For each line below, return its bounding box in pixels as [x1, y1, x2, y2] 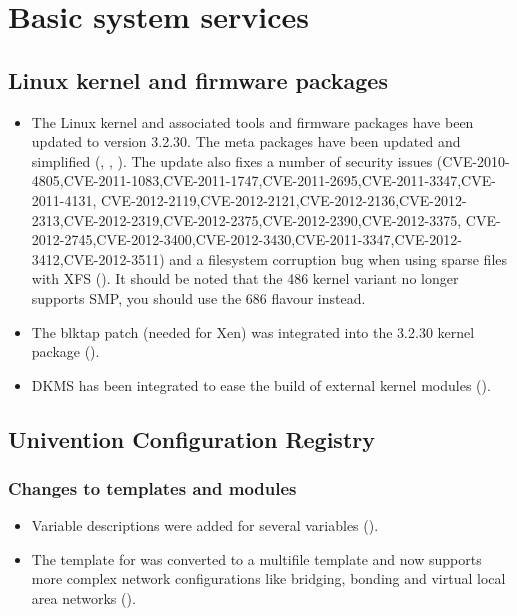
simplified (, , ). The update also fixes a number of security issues [31, 150, 433, 171]
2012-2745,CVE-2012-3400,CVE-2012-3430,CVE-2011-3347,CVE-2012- [31, 229, 462, 250]
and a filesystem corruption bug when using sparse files [169, 248, 508, 269]
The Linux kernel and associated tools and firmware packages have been [31, 111, 474, 132]
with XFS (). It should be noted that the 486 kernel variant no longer [31, 268, 459, 289]
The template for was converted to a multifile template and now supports [31, 548, 482, 569]
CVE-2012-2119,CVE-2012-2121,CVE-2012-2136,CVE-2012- [101, 189, 467, 210]
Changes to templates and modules [8, 476, 297, 500]
